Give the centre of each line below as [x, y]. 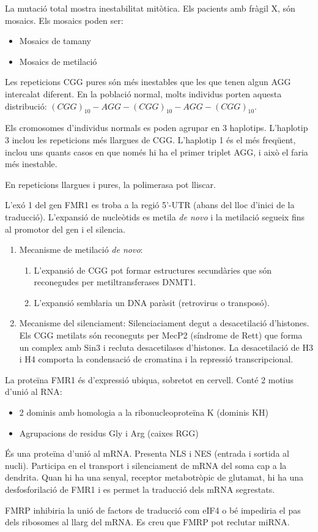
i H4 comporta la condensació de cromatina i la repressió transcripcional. [156, 359]
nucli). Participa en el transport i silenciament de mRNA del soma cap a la [146, 465]
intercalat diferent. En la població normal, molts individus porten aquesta [143, 93]
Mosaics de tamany [55, 41]
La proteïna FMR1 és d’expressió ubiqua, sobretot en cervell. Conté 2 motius [150, 379]
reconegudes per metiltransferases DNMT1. [115, 282]
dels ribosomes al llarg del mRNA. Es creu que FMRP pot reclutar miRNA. [147, 522]
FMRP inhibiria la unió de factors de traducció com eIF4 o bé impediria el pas [153, 510]
